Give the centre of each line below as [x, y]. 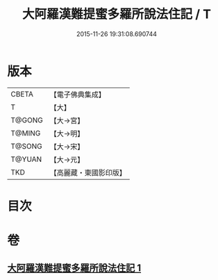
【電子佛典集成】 [77, 94]
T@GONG [27, 120]
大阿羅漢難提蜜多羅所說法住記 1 [74, 268]
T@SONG [27, 146]
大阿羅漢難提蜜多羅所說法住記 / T [117, 14]
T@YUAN [26, 159]
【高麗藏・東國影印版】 [88, 172]
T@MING [26, 133]
